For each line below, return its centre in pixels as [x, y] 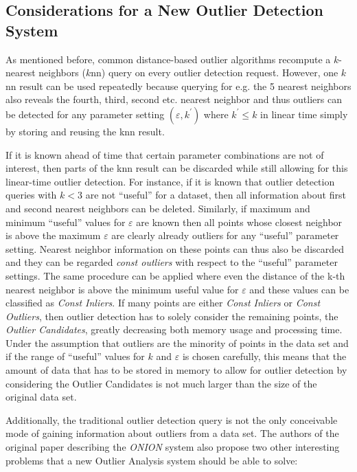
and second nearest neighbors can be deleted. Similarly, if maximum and [158, 208]
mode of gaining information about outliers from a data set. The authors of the [172, 433]
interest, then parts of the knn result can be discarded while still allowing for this [177, 168]
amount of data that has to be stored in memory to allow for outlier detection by [176, 370]
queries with [31, 195]
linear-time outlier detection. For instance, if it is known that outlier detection [170, 181]
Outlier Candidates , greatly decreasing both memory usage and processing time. [174, 329]
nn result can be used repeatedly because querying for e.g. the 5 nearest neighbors [178, 86]
